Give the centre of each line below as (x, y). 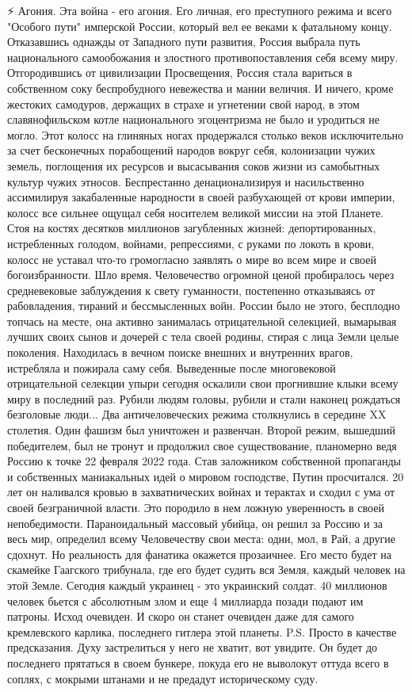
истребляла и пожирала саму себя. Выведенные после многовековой (172, 367)
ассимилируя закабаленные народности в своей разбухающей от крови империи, (201, 197)
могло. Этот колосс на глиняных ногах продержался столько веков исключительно (206, 134)
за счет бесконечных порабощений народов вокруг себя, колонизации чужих (191, 150)
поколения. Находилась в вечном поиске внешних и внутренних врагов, (180, 352)
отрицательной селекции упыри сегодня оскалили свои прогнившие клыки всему (203, 383)
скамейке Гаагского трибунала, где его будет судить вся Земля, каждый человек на (206, 570)
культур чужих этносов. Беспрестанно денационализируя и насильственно (186, 181)
